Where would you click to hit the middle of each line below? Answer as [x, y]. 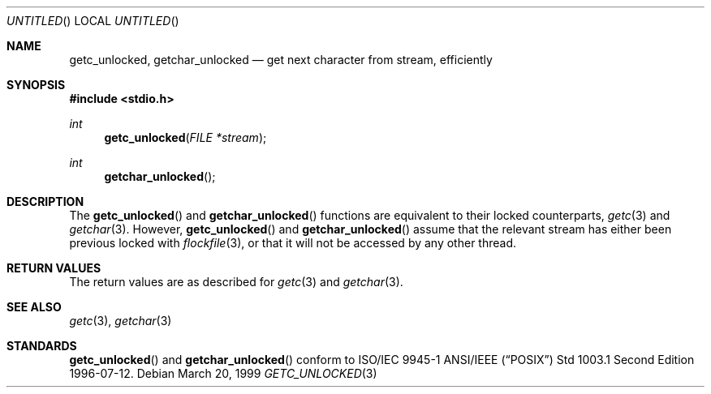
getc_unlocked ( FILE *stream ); [185, 137]
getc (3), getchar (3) [121, 321]
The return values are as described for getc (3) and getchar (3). [236, 282]
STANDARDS [42, 346]
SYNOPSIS [36, 85]
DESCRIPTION [45, 201]
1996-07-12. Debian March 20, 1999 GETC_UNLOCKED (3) [223, 373]
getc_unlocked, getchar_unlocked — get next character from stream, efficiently [281, 60]
